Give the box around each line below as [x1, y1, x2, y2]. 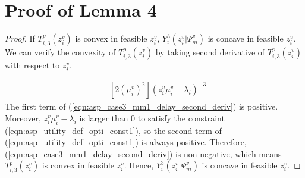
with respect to [5, 58, 60, 71]
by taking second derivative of [155, 45, 265, 58]
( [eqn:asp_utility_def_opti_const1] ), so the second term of [5, 124, 222, 136]
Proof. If [5, 32, 35, 45]
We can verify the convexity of [5, 45, 116, 58]
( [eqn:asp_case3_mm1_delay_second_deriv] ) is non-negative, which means [5, 147, 282, 160]
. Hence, [124, 159, 154, 171]
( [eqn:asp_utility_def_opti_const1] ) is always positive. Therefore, [5, 136, 247, 148]
